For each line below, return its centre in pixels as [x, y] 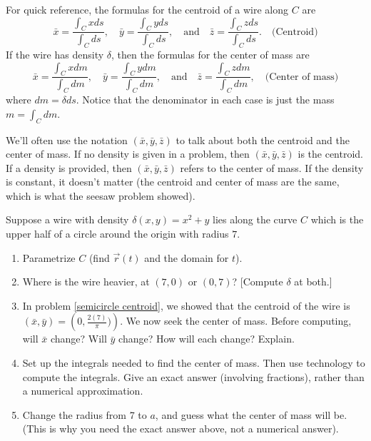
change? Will [78, 339]
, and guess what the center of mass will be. [251, 414]
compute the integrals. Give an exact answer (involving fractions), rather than [193, 376]
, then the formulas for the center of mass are [210, 55]
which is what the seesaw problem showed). [101, 195]
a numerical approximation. [83, 391]
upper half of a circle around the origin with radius [117, 234]
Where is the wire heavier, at [86, 282]
